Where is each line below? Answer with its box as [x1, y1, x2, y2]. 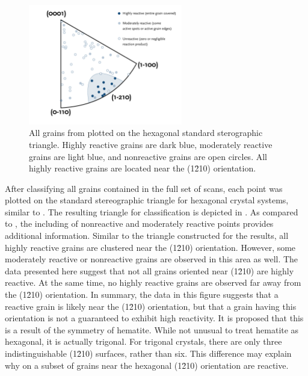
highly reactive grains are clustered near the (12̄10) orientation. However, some [5, 241, 296, 253]
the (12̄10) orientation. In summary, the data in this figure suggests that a [5, 288, 279, 301]
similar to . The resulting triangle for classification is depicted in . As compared [5, 205, 298, 218]
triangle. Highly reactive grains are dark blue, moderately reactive [29, 138, 273, 150]
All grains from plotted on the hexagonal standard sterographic [29, 126, 263, 139]
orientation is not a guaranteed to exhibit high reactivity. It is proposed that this [5, 312, 304, 324]
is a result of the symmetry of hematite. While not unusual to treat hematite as [5, 323, 299, 336]
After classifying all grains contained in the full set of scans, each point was [5, 182, 283, 194]
